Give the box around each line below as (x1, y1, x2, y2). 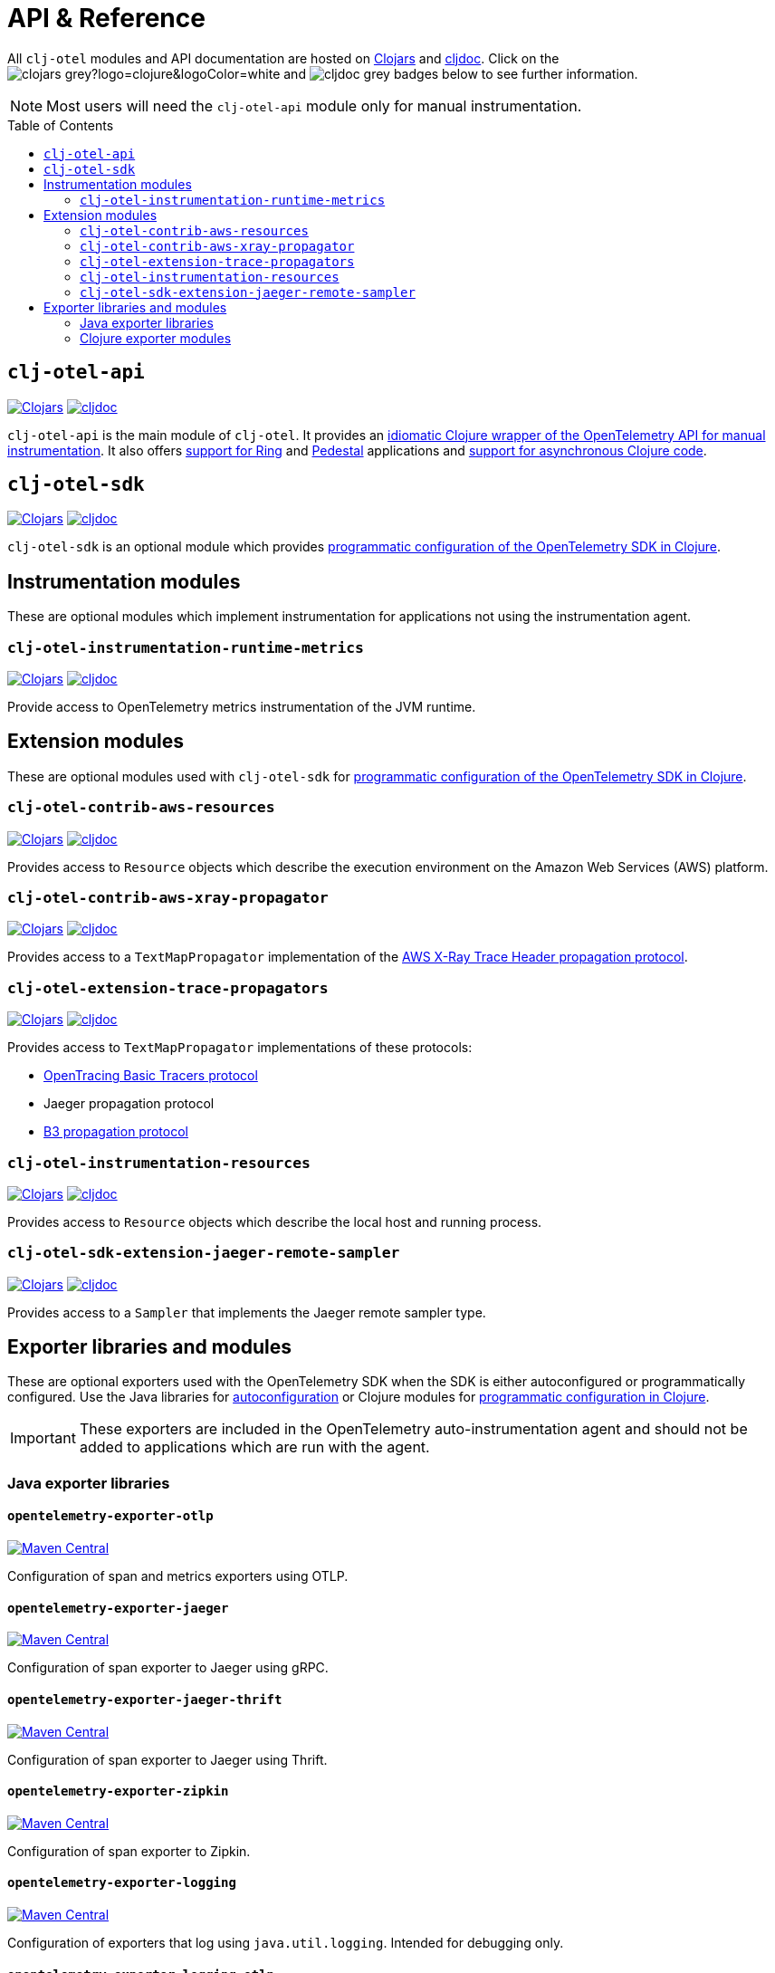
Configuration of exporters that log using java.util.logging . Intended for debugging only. (7, 1934, 564, 1950)
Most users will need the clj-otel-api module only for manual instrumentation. (46, 96, 582, 115)
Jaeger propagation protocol (43, 1096, 215, 1112)
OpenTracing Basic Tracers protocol (43, 1068, 258, 1084)
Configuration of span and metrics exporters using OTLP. (7, 1568, 349, 1585)
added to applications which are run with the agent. (79, 1438, 430, 1457)
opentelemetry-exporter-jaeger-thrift (7, 1691, 282, 1707)
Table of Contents (7, 117, 114, 133)
